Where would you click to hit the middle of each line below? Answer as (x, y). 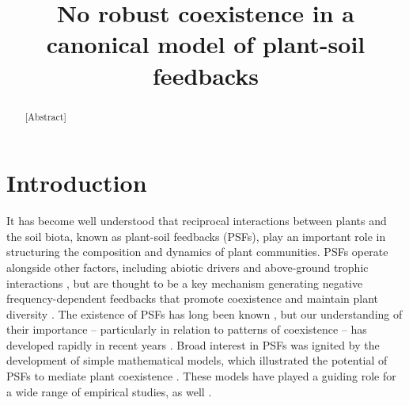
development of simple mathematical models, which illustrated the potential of (197, 360)
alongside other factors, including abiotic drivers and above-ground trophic (187, 267)
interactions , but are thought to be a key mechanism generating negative (185, 283)
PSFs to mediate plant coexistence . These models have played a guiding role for (201, 376)
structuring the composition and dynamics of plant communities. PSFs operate (197, 252)
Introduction (77, 183)
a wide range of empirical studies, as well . (109, 391)
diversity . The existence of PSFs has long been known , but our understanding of (204, 313)
